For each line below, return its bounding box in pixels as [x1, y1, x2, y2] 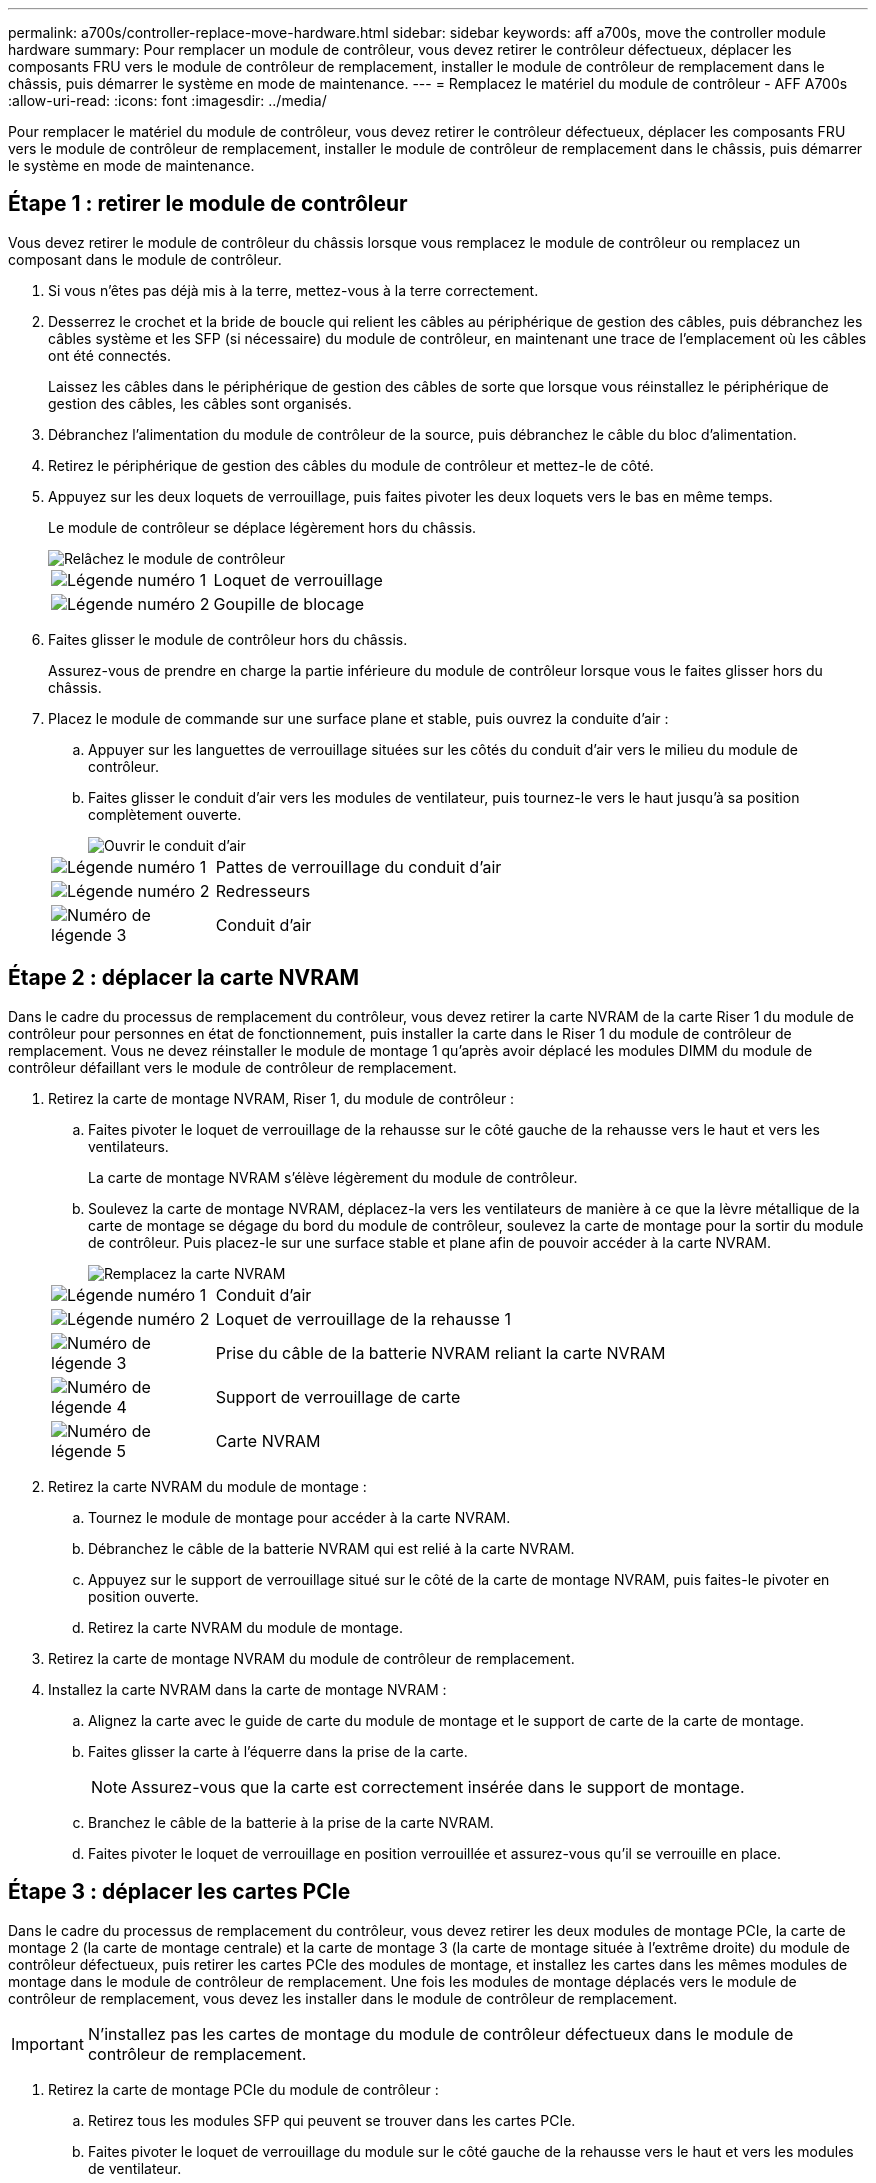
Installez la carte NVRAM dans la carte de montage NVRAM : [48, 1680, 447, 1698]
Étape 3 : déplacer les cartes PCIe [8, 1879, 351, 1905]
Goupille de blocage [213, 593, 365, 614]
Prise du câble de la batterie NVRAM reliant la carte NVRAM [215, 1342, 666, 1363]
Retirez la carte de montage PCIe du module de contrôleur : [48, 2080, 439, 2098]
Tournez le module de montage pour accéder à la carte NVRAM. [88, 1508, 511, 1526]
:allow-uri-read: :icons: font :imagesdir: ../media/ [8, 92, 327, 109]
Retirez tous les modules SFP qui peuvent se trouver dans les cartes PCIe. [88, 2111, 576, 2129]
